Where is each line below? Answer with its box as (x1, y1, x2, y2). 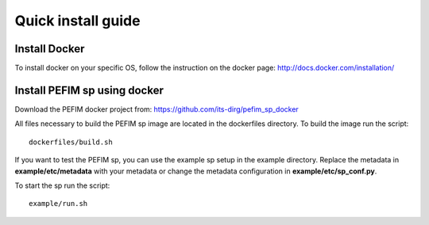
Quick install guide (14, 12, 141, 29)
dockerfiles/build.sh (29, 137, 113, 147)
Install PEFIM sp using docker (14, 83, 164, 97)
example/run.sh (29, 199, 88, 208)
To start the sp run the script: (14, 181, 110, 190)
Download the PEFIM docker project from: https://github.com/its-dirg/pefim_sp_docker (14, 104, 300, 114)
